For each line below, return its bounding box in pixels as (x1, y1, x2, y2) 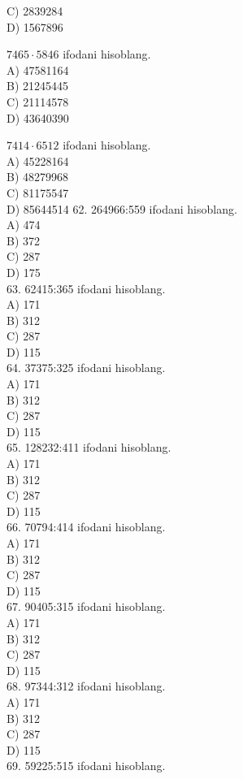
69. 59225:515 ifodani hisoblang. (7, 757, 166, 774)
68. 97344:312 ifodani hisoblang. (7, 677, 166, 695)
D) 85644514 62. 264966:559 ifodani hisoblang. (7, 200, 237, 217)
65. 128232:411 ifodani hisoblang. (7, 439, 171, 456)
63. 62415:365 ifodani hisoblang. (7, 279, 166, 296)
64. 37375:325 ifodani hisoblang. (7, 359, 166, 376)
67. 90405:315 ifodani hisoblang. (7, 598, 166, 615)
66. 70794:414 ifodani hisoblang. (7, 518, 166, 535)
